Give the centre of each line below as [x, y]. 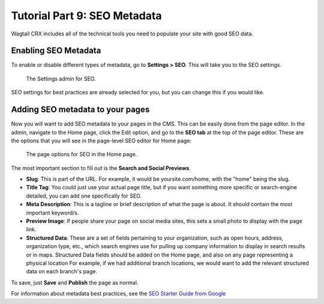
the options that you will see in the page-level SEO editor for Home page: [101, 141]
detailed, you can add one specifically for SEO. [84, 196]
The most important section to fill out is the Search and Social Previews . [101, 168]
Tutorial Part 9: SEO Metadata [86, 16]
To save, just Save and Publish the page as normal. [75, 282]
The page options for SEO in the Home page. [82, 154]
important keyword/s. [52, 213]
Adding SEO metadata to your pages [80, 110]
